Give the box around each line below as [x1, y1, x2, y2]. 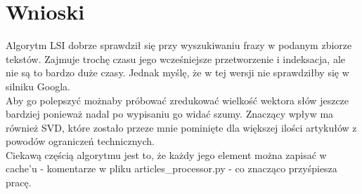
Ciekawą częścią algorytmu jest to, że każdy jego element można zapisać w [6, 147, 327, 162]
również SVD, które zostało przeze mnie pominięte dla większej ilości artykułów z [6, 120, 357, 134]
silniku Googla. [6, 78, 70, 93]
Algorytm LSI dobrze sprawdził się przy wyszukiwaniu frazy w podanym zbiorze [6, 38, 352, 53]
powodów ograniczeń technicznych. [6, 134, 155, 148]
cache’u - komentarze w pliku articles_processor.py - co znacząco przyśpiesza [6, 161, 337, 176]
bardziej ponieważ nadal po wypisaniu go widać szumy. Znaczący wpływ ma [6, 106, 334, 121]
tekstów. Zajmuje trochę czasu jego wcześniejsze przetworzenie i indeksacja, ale [6, 51, 346, 66]
